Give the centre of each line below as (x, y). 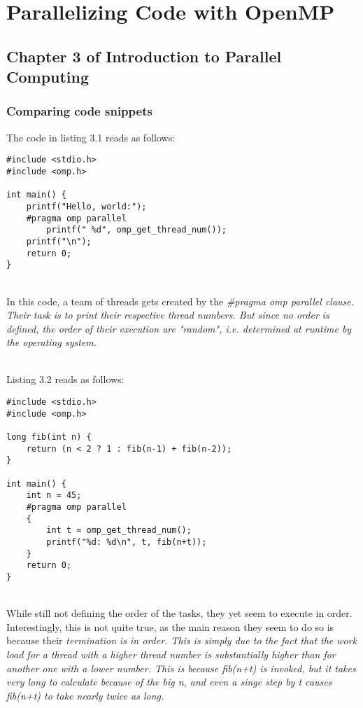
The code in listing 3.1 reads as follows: (91, 137)
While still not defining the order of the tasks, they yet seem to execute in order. (179, 613)
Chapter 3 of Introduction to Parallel (144, 56)
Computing (48, 77)
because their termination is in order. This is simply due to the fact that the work (182, 640)
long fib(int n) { (49, 437)
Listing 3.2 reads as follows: (65, 379)
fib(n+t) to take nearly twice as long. (85, 695)
